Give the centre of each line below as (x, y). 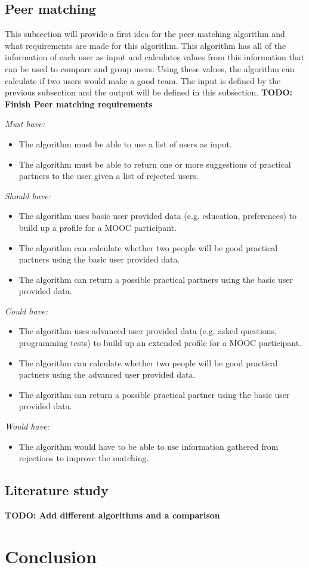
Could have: (26, 311)
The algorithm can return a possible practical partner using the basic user (154, 394)
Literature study (57, 490)
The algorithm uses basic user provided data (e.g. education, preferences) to (158, 216)
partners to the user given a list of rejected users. (109, 176)
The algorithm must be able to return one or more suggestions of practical (155, 164)
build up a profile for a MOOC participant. (98, 227)
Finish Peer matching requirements (79, 104)
